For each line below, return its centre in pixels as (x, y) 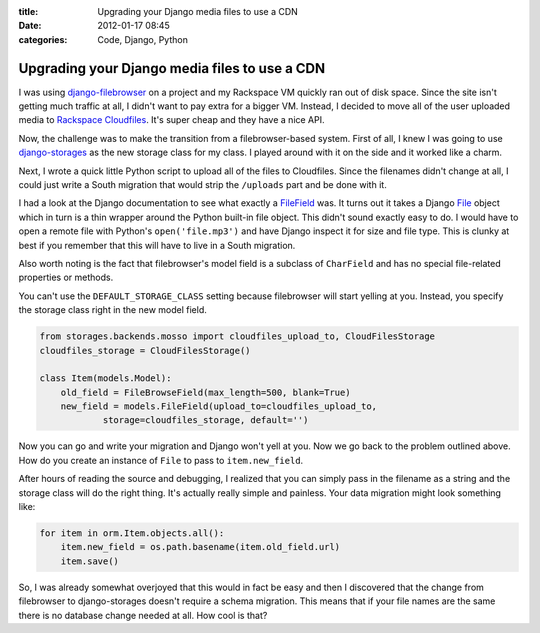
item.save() (90, 561)
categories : (43, 39)
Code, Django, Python (143, 39)
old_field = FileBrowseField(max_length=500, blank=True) (205, 392)
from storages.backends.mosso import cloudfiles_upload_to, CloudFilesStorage (237, 336)
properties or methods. (66, 277)
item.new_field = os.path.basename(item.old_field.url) (200, 547)
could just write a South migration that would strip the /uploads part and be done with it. (202, 185)
